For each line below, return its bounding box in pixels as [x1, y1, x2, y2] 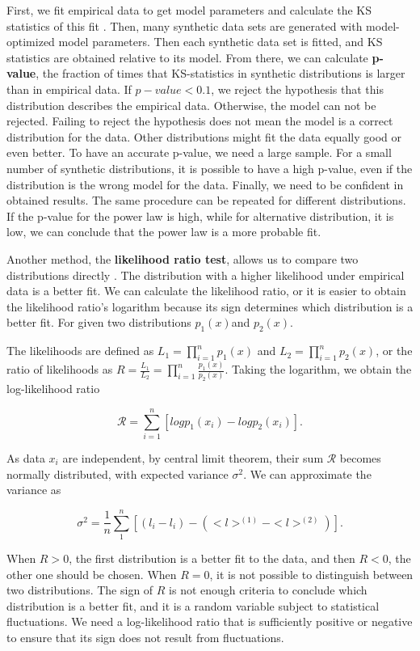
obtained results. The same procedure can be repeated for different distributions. [6, 192, 406, 209]
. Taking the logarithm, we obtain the [225, 361, 412, 378]
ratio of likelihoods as [6, 361, 113, 378]
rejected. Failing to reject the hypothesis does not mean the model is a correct [6, 112, 393, 129]
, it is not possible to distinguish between [209, 565, 414, 582]
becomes [339, 450, 381, 466]
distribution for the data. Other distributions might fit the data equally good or [6, 128, 401, 145]
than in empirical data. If [6, 80, 132, 97]
